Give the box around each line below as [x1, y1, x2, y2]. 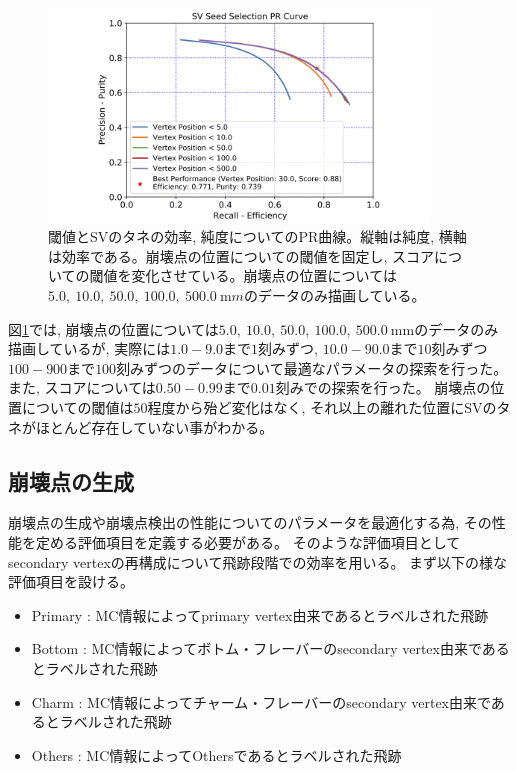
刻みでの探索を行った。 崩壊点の [275, 377, 491, 398]
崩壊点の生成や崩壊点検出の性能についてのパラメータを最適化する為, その [8, 512, 492, 533]
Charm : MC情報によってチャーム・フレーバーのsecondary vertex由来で [31, 691, 491, 712]
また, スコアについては [8, 377, 156, 398]
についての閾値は [21, 396, 134, 417]
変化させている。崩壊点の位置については [131, 265, 397, 286]
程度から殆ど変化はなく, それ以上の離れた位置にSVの [147, 396, 497, 417]
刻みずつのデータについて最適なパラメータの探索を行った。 [116, 357, 508, 378]
